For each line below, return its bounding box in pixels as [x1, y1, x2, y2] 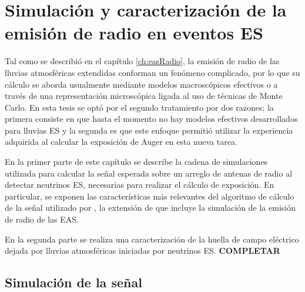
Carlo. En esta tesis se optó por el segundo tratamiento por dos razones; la [5, 101, 274, 113]
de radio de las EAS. [5, 213, 79, 225]
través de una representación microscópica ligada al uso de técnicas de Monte [5, 89, 283, 102]
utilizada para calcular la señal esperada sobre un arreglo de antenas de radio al [5, 167, 293, 179]
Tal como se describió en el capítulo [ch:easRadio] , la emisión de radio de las [5, 55, 280, 67]
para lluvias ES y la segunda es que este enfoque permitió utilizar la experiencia [5, 124, 293, 136]
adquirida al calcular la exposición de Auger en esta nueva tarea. [5, 135, 237, 148]
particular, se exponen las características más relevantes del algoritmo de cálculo [5, 190, 294, 202]
